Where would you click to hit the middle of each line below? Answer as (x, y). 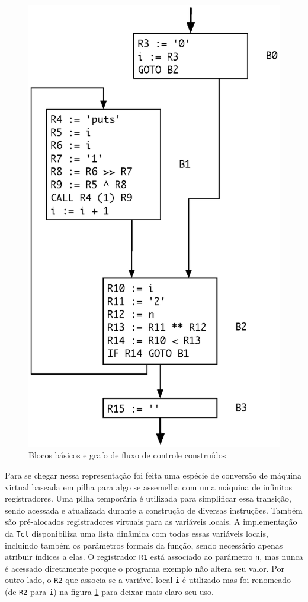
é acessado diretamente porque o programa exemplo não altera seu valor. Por (145, 568)
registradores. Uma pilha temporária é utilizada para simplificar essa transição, (148, 498)
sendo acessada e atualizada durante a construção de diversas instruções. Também (154, 510)
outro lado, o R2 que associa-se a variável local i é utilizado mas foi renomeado (148, 580)
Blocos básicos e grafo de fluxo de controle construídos (127, 455)
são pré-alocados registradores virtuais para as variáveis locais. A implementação (151, 522)
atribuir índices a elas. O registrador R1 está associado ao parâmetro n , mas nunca (154, 557)
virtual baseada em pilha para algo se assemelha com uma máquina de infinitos (149, 487)
